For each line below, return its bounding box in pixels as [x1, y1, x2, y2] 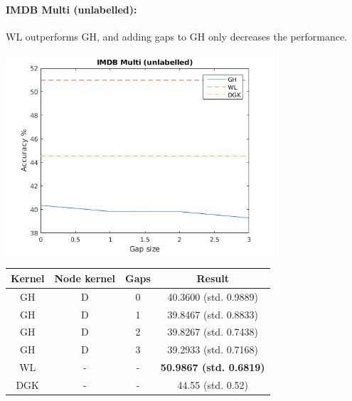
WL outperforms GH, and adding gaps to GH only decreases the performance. [6, 28, 348, 43]
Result [196, 270, 229, 285]
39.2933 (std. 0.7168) [167, 342, 259, 357]
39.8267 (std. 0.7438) [167, 324, 259, 339]
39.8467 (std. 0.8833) [167, 306, 259, 321]
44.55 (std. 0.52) [177, 378, 249, 392]
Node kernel [54, 270, 116, 285]
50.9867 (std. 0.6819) [160, 360, 265, 375]
